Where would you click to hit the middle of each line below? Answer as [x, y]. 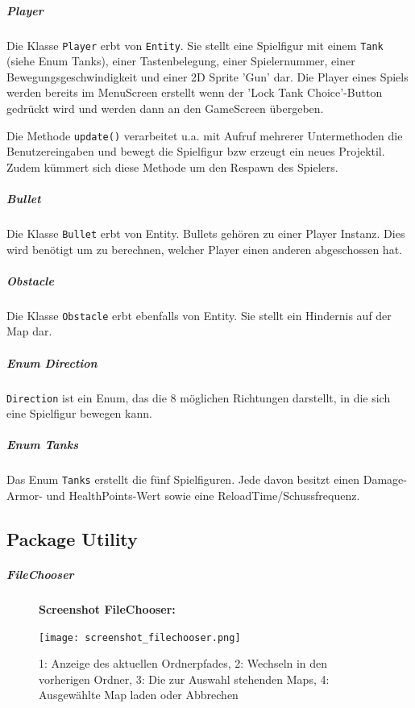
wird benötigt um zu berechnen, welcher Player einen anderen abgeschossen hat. [204, 249]
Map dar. [29, 331]
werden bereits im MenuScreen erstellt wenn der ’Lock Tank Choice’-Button [195, 92]
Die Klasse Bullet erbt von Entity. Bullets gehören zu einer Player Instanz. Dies [206, 233]
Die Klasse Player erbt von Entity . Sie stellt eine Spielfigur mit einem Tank [195, 45]
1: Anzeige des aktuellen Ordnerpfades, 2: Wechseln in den [183, 663]
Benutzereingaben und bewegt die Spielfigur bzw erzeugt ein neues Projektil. [196, 151]
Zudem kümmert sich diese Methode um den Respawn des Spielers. [172, 167]
